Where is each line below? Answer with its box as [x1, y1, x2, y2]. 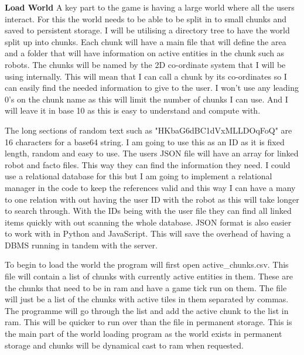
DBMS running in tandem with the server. [5, 238, 158, 251]
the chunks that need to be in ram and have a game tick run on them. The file [5, 281, 287, 293]
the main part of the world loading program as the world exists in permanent [5, 327, 282, 340]
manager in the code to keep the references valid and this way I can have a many [5, 181, 296, 193]
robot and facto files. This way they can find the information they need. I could [5, 158, 291, 170]
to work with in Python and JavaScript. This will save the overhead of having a [5, 227, 291, 240]
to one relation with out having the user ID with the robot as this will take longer [5, 193, 299, 205]
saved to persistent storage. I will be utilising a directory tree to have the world [5, 24, 290, 36]
